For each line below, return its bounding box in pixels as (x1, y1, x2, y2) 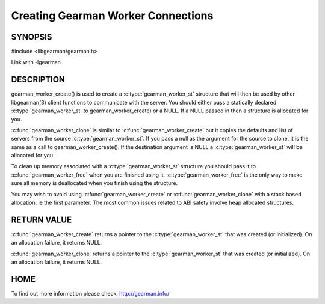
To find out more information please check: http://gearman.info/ (11, 290, 170, 297)
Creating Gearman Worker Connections (11, 9, 214, 22)
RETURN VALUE (11, 214, 72, 225)
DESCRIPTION (11, 74, 66, 85)
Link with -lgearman (11, 59, 61, 66)
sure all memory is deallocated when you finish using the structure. (11, 180, 178, 187)
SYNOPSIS (11, 32, 52, 42)
